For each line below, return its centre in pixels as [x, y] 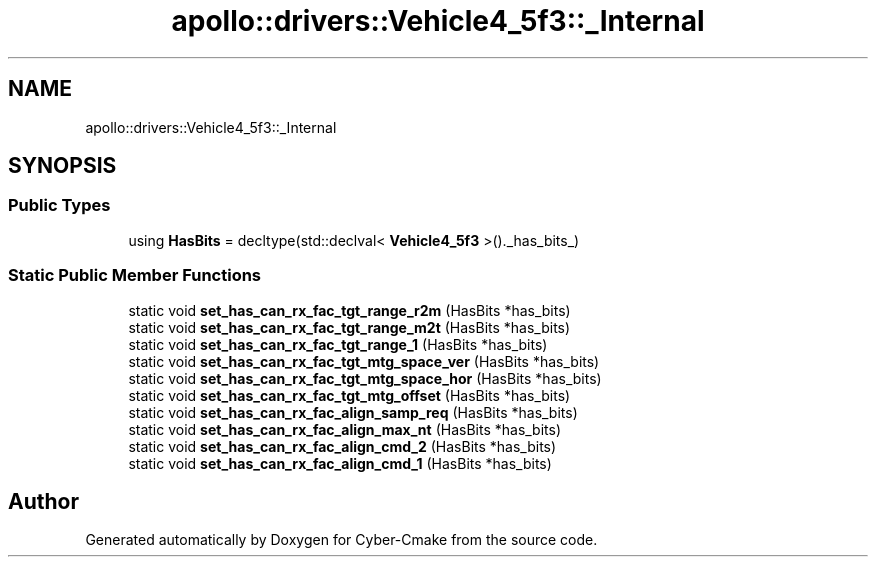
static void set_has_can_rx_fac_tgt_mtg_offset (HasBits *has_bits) [349, 395]
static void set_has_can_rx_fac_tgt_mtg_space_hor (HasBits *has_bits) [365, 378]
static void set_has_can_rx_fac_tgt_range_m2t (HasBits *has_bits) [349, 327]
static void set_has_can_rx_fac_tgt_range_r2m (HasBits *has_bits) [349, 310]
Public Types [59, 205]
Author [43, 501]
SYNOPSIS [62, 166]
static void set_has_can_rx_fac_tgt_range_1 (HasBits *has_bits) [338, 344]
